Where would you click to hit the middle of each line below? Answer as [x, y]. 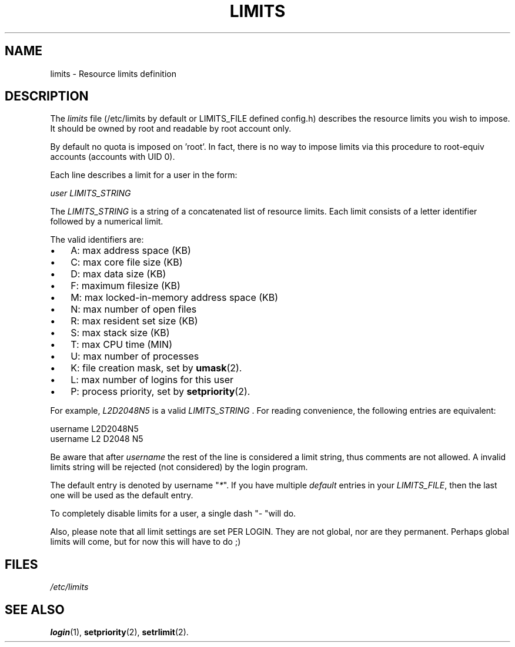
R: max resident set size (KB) [134, 321]
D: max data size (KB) [118, 274]
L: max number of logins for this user [152, 380]
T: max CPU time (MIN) [121, 345]
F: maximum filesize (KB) [126, 286]
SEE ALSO [35, 609]
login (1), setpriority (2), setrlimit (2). [119, 632]
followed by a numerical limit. [107, 222]
